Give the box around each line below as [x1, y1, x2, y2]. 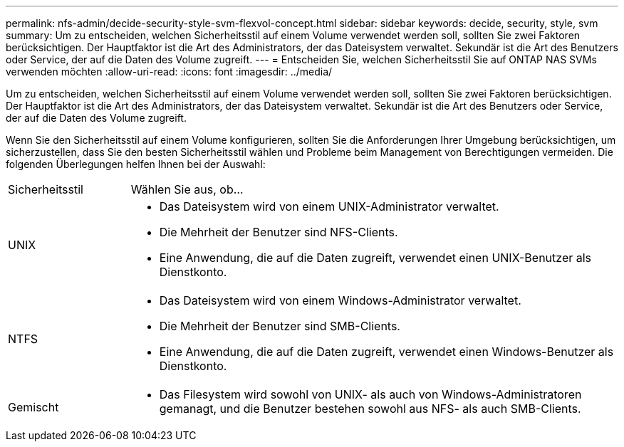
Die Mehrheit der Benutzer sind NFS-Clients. [159, 225, 398, 239]
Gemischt [8, 400, 59, 414]
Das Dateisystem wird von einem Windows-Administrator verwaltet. [159, 293, 521, 307]
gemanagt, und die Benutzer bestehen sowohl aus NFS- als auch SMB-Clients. [159, 401, 581, 416]
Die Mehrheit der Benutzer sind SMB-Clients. [159, 319, 400, 333]
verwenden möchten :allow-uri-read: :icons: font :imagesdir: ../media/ [6, 65, 333, 78]
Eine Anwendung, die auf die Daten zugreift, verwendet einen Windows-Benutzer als [159, 345, 614, 359]
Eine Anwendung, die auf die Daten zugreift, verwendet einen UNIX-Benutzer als [159, 251, 592, 265]
